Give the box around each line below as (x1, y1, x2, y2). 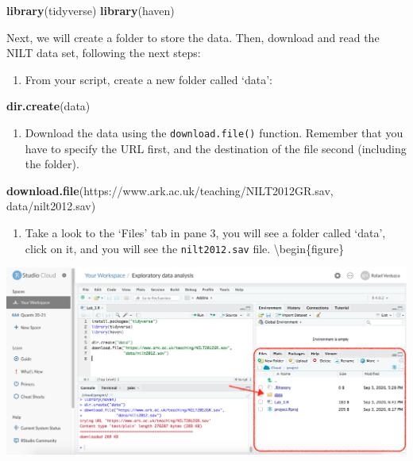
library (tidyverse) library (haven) (6, 2, 175, 18)
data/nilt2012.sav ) (6, 198, 96, 214)
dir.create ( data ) (6, 98, 91, 114)
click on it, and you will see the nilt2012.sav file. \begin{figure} (25, 240, 345, 256)
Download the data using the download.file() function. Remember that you (25, 124, 403, 140)
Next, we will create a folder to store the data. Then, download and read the (6, 29, 380, 45)
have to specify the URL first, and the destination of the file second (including (25, 140, 407, 156)
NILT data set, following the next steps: (6, 44, 201, 61)
